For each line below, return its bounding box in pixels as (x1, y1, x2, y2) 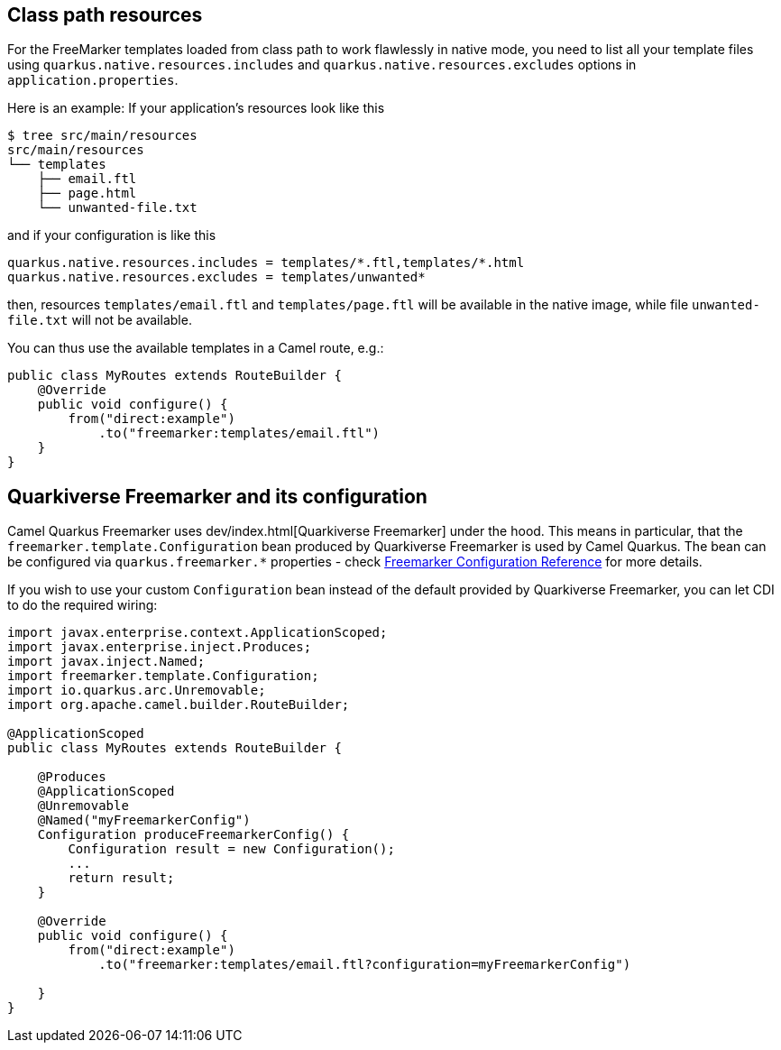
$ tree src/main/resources (7, 128, 198, 143)
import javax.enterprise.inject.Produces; (7, 640, 312, 655)
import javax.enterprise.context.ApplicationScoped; (7, 625, 388, 640)
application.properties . (7, 72, 179, 88)
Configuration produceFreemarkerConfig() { (37, 827, 350, 843)
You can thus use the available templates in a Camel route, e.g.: (7, 340, 384, 356)
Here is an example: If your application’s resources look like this (7, 100, 385, 116)
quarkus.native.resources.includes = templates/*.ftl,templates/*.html (7, 255, 525, 271)
